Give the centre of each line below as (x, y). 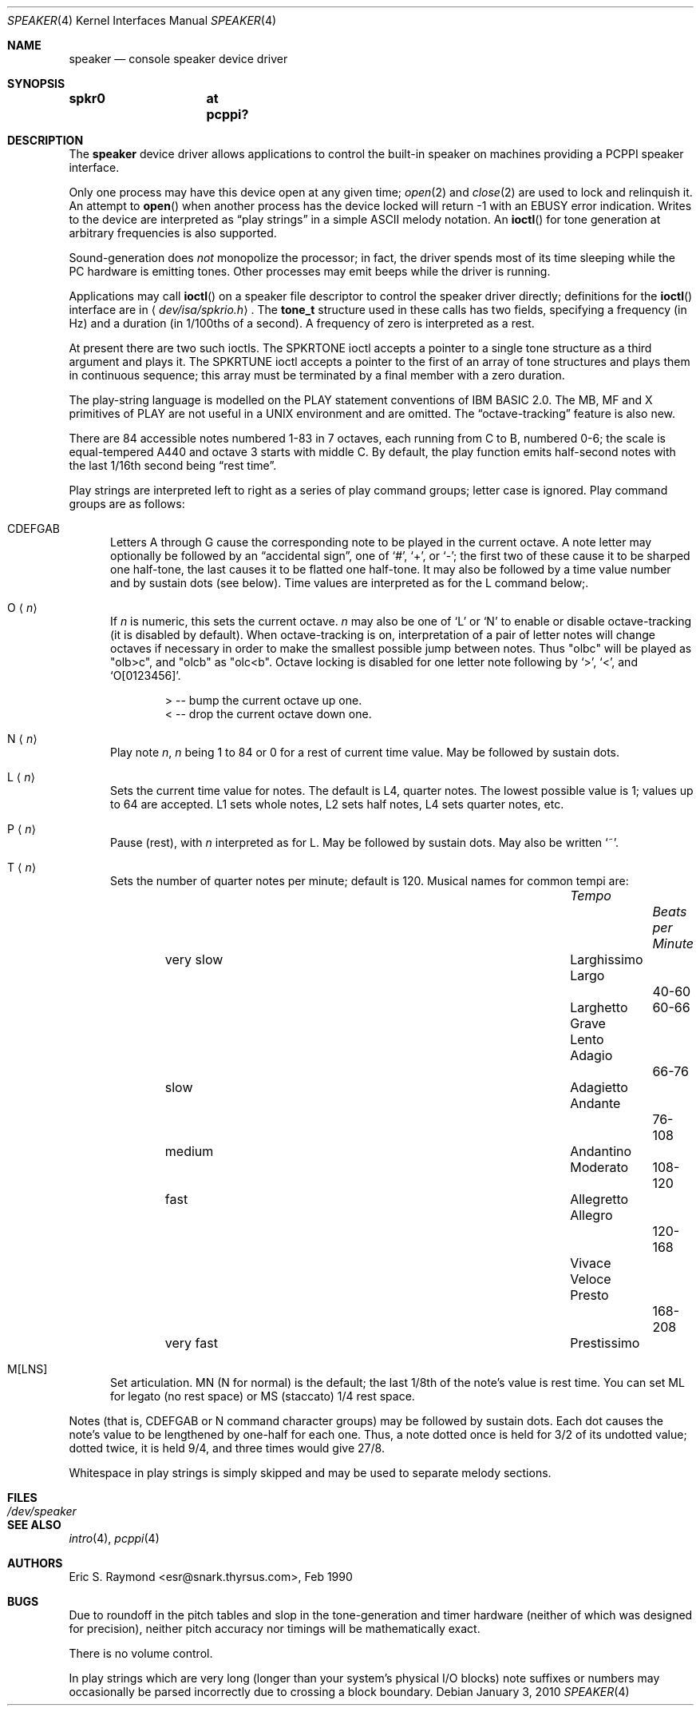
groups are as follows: (127, 504)
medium (189, 1151)
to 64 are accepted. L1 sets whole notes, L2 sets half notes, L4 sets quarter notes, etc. (337, 804)
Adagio (591, 1055)
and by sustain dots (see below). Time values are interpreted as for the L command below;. (350, 583)
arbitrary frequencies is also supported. (173, 233)
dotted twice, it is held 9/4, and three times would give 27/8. (227, 1448)
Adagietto (599, 1087)
